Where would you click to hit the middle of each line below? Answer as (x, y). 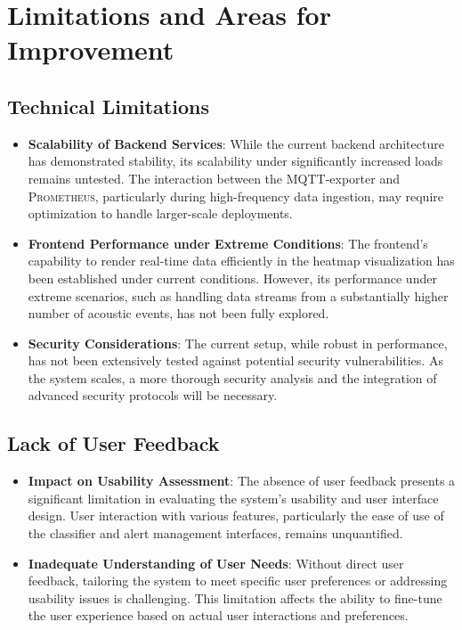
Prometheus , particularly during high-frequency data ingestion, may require (235, 196)
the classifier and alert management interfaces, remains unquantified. (215, 533)
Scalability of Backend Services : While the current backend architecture (236, 143)
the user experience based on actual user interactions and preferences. (218, 615)
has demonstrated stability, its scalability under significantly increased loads (235, 161)
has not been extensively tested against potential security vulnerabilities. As (235, 360)
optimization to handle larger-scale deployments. (160, 213)
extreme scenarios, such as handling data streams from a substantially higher (238, 295)
